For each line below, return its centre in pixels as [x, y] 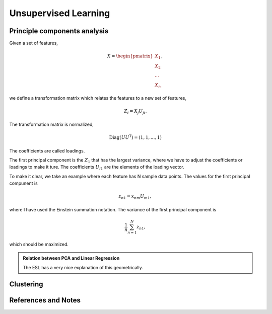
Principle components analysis [59, 31]
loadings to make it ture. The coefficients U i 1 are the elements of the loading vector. [97, 168]
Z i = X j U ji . [135, 112]
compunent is [23, 183]
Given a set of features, [33, 43]
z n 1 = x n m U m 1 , [135, 197]
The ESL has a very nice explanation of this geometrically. [83, 267]
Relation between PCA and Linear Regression [71, 258]
